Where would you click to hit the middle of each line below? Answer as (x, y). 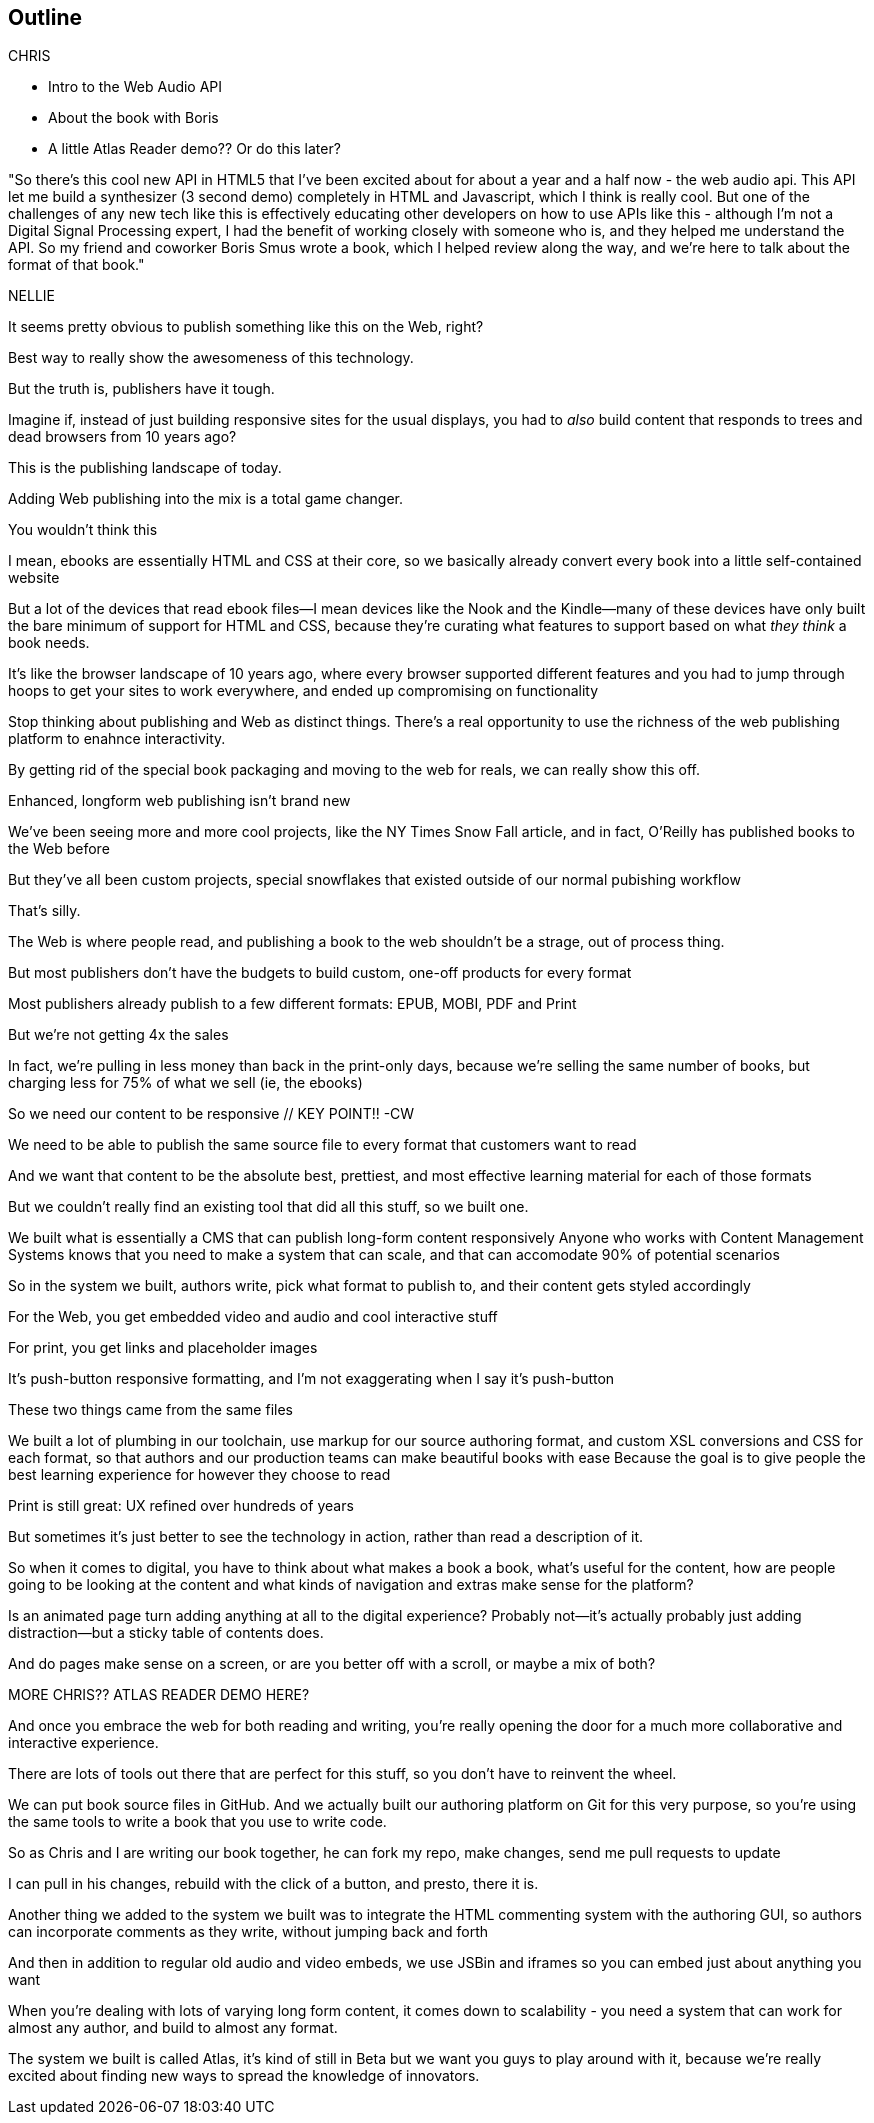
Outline (45, 17)
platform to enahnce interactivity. (117, 739)
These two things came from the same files (150, 1410)
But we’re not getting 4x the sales (118, 1035)
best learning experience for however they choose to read (199, 1475)
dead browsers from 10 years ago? (122, 437)
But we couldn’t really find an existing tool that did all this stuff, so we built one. (268, 1207)
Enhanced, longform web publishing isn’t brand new (179, 801)
